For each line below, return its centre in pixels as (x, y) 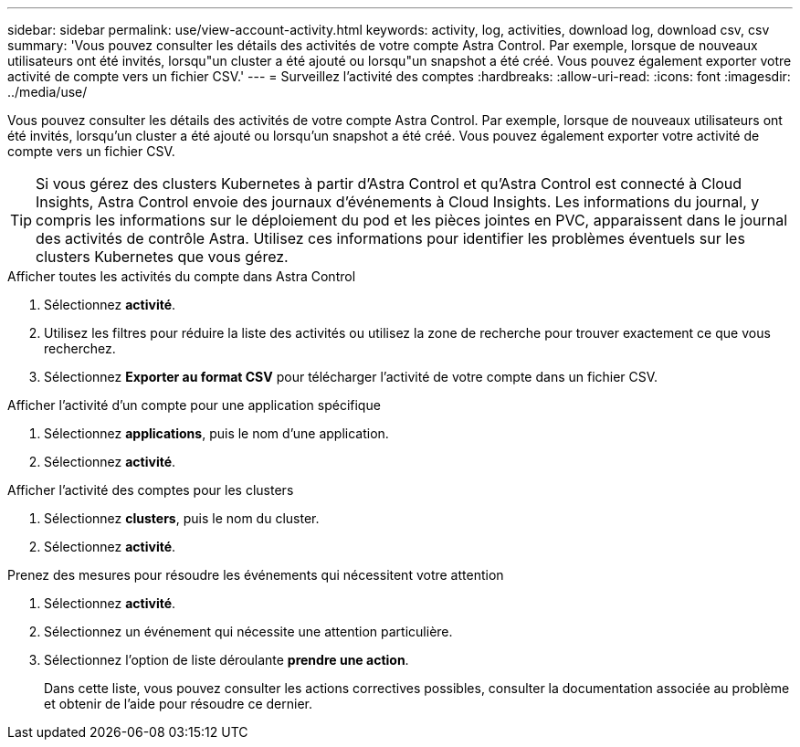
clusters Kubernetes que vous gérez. (162, 257)
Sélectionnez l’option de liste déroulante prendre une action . (226, 660)
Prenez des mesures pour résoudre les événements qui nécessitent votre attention (256, 575)
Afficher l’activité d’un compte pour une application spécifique (194, 405)
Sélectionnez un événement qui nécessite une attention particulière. (248, 631)
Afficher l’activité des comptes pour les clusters (151, 490)
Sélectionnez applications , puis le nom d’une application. (216, 433)
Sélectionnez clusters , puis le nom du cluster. (182, 518)
